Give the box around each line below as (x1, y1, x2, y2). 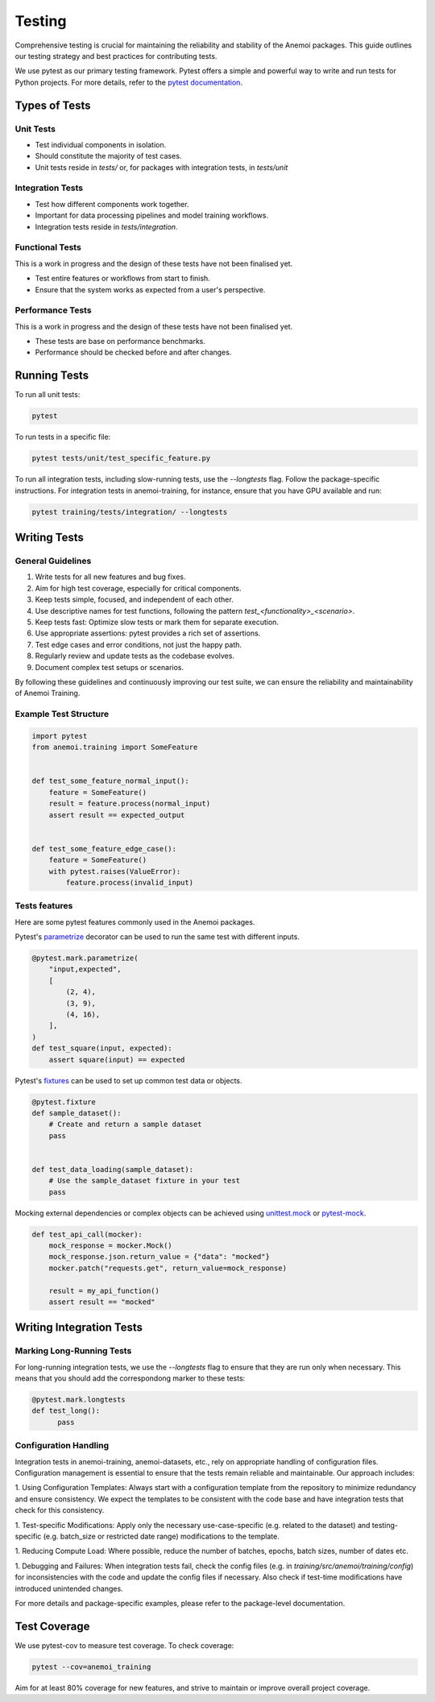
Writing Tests (14, 531, 85, 545)
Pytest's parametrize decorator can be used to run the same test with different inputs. (14, 932, 300, 942)
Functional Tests (14, 242, 82, 253)
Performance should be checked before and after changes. (35, 347, 232, 358)
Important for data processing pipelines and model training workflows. (35, 210, 269, 221)
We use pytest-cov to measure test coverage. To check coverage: (14, 1640, 234, 1650)
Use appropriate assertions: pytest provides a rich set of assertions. (35, 628, 261, 638)
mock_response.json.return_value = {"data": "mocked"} (48, 1253, 270, 1261)
